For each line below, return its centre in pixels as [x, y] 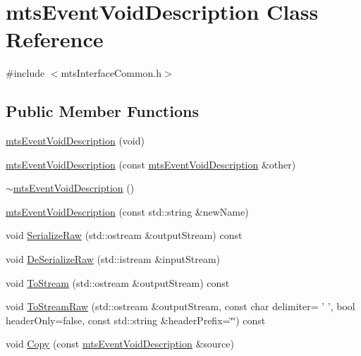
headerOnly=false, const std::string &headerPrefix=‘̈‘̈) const [136, 320]
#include [25, 73]
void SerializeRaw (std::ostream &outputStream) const [124, 235]
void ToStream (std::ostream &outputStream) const [118, 282]
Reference [55, 39]
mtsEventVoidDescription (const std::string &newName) [127, 211]
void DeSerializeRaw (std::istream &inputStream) [113, 259]
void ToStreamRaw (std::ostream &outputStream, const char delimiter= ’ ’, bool [180, 306]
